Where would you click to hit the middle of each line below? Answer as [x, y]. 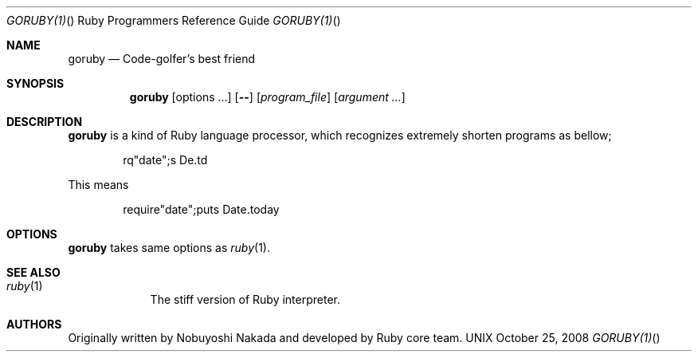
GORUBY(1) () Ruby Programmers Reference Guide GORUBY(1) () [174, 20]
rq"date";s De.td [165, 160]
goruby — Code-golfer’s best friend [162, 59]
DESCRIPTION [45, 122]
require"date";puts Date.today [201, 209]
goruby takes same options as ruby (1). [169, 248]
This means [98, 185]
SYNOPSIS [35, 83]
